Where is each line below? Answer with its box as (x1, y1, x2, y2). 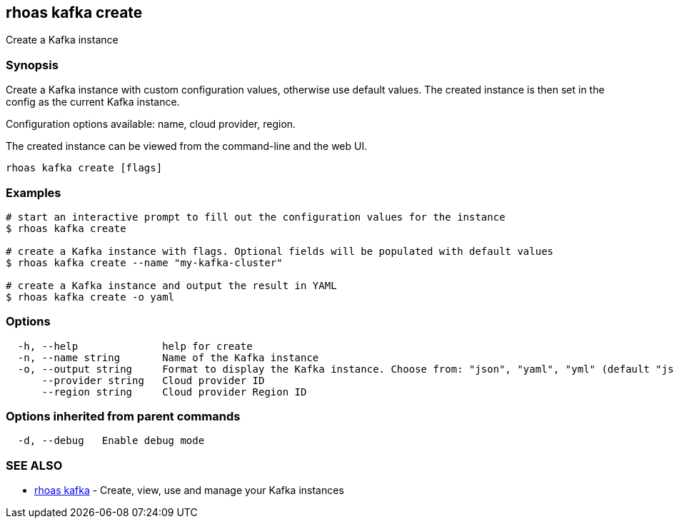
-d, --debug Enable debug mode (17, 435, 205, 447)
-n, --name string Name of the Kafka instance (17, 351, 319, 363)
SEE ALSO (6, 458, 63, 473)
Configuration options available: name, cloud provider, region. (6, 118, 296, 131)
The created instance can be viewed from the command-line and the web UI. (6, 140, 368, 153)
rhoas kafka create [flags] (6, 162, 163, 174)
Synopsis (6, 57, 59, 72)
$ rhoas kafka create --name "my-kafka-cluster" (6, 256, 283, 268)
